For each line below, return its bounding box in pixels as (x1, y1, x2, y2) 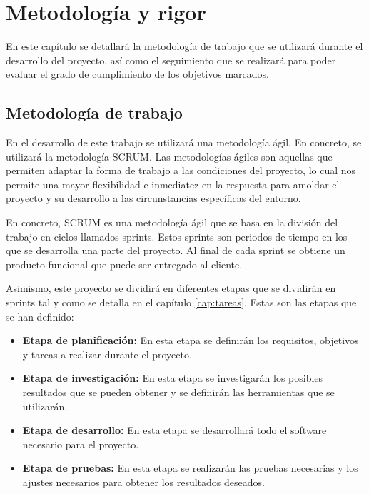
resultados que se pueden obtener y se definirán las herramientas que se (22, 385, 335, 400)
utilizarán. (22, 398, 68, 413)
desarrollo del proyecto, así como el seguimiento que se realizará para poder (6, 52, 336, 67)
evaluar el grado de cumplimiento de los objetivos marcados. (6, 66, 269, 81)
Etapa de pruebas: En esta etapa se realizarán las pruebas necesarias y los (22, 460, 358, 475)
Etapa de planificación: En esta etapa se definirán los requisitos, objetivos (22, 333, 359, 348)
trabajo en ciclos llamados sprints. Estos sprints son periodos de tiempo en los (6, 228, 348, 243)
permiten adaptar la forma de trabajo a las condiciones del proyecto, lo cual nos (6, 163, 356, 178)
